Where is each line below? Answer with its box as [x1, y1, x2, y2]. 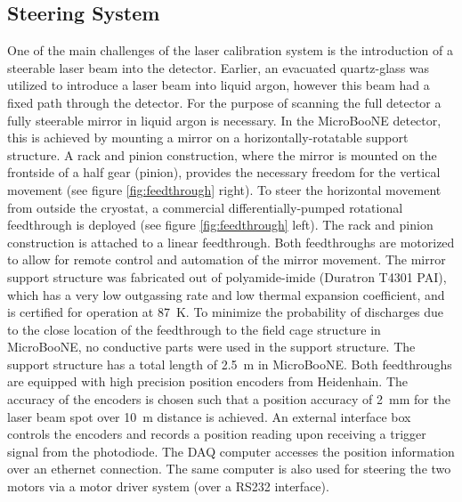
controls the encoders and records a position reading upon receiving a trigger [7, 425, 426, 443]
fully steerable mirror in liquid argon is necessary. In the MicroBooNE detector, [7, 110, 442, 129]
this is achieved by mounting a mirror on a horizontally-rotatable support [7, 128, 409, 147]
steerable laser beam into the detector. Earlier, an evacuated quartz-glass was [7, 58, 430, 77]
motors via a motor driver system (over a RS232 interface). [7, 477, 329, 496]
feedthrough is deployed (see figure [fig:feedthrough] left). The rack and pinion [7, 215, 434, 234]
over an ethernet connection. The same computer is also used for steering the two [7, 459, 451, 478]
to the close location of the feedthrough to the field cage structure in [7, 320, 381, 338]
